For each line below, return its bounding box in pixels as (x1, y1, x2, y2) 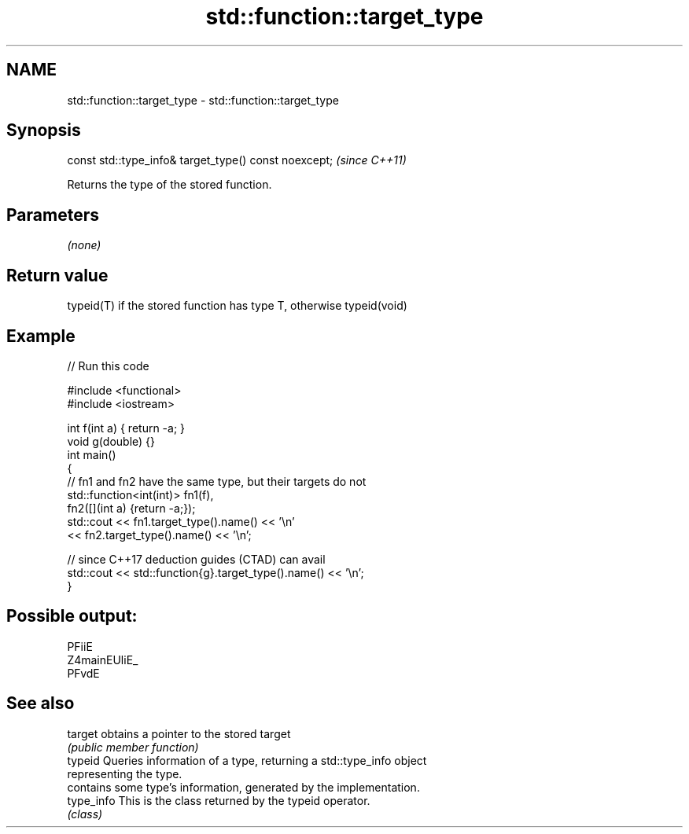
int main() (67, 447, 116, 461)
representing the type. (67, 766, 182, 781)
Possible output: (6, 606, 138, 626)
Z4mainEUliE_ (67, 652, 138, 667)
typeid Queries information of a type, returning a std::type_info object (67, 753, 427, 767)
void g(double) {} (67, 434, 156, 448)
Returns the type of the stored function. (67, 178, 272, 192)
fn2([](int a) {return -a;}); (67, 501, 196, 515)
